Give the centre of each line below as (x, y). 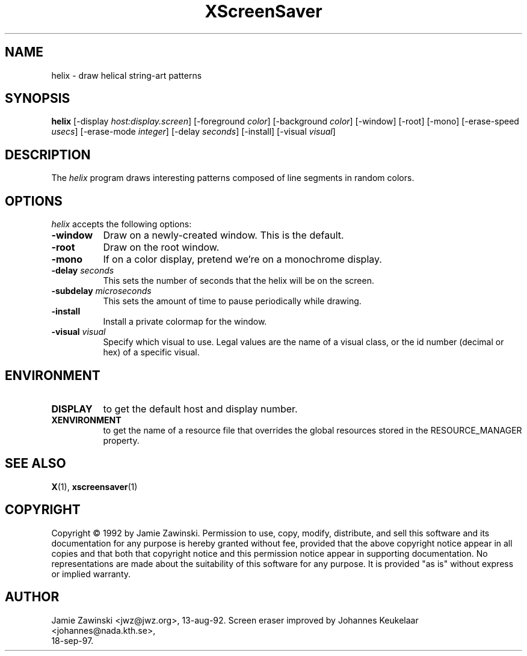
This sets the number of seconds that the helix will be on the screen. (239, 281)
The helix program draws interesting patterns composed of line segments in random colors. (233, 178)
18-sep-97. (72, 640)
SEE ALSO (35, 464)
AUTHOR (32, 597)
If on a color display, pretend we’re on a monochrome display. (242, 259)
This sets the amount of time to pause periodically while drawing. (232, 301)
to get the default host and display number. (200, 409)
